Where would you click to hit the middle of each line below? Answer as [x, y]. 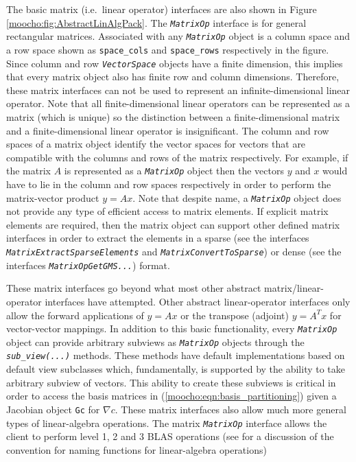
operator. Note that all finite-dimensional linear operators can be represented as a [178, 103]
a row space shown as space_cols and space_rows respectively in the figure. [168, 49]
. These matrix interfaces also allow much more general [230, 409]
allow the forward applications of [75, 315]
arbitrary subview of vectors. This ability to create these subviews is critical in [171, 382]
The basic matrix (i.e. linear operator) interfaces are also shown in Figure [162, 9]
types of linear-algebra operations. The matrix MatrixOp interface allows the [167, 423]
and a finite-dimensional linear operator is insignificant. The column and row [168, 130]
